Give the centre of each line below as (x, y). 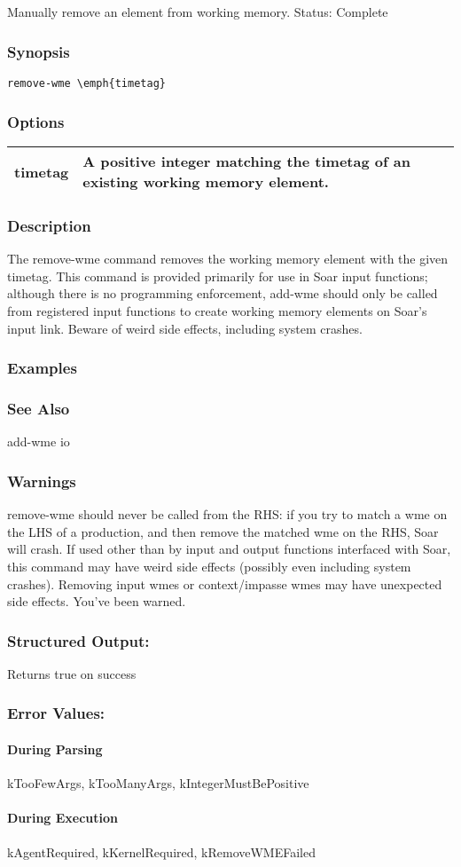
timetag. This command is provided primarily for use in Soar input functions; (218, 276)
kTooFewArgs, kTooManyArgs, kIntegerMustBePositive (158, 783)
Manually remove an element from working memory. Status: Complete (198, 12)
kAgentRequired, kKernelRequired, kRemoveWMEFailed (162, 851)
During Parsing (55, 749)
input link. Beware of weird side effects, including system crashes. (185, 328)
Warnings (42, 481)
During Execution (63, 818)
